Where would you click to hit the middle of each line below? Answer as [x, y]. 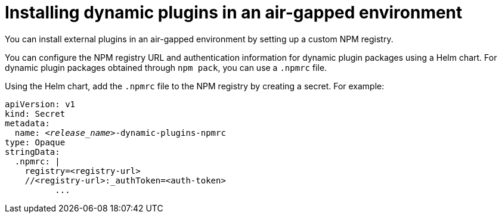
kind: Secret [35, 113]
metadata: [27, 123]
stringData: [32, 152]
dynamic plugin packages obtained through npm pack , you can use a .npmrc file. [166, 67]
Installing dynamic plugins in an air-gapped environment [234, 13]
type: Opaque [35, 142]
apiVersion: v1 [40, 104]
